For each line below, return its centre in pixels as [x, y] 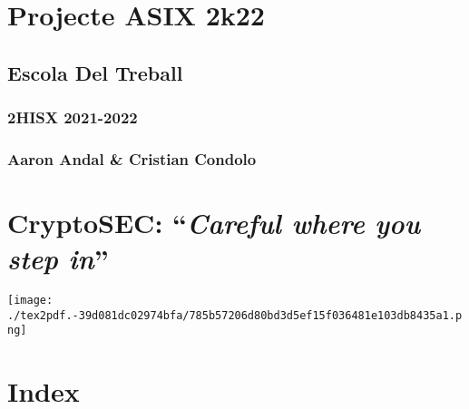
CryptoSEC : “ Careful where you [214, 223]
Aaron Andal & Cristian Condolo [132, 158]
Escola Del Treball [95, 72]
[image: [30, 301]
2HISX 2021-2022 [73, 117]
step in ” [58, 258]
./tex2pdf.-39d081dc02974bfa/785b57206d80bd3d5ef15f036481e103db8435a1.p [235, 315]
